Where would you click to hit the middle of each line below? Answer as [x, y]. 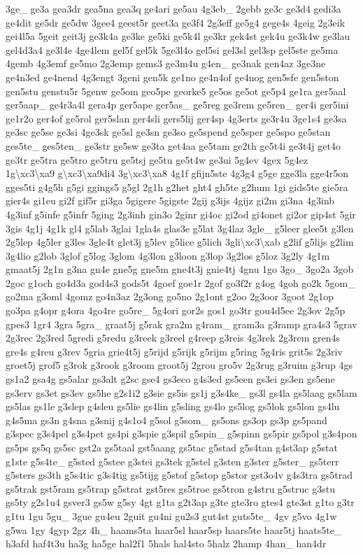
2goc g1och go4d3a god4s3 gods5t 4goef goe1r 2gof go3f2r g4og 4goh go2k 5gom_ [180, 282]
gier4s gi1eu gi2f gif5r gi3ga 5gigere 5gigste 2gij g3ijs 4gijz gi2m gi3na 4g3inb [170, 201]
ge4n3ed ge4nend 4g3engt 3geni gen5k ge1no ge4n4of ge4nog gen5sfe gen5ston [172, 77]
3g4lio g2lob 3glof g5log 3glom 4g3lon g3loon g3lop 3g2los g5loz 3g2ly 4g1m [168, 255]
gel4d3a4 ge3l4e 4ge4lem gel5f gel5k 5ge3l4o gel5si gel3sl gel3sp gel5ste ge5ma [172, 49]
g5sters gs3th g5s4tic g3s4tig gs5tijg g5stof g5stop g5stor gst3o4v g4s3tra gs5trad [179, 475]
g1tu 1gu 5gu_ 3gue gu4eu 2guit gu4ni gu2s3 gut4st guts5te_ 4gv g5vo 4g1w [171, 515]
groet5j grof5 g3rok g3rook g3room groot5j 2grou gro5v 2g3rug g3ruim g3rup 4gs [179, 365]
